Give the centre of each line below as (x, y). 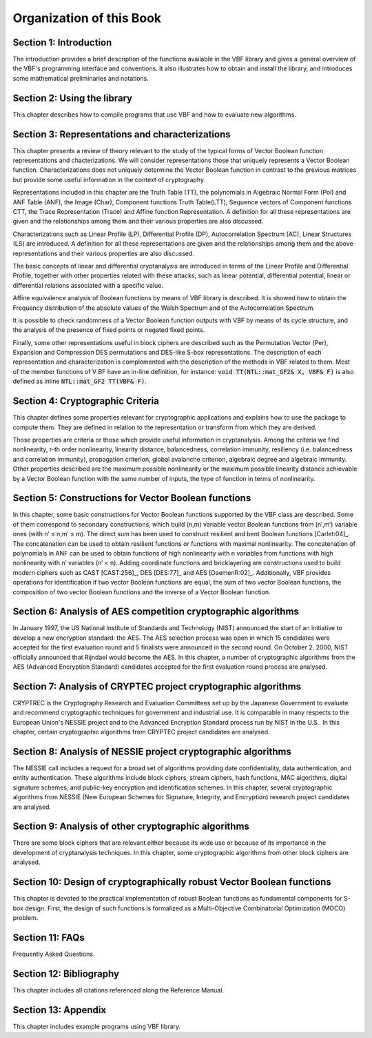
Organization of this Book (87, 18)
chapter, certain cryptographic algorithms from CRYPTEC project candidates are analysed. (141, 732)
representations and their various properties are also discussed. (103, 253)
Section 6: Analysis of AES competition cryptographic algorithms (156, 612)
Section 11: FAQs (49, 938)
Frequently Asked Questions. (54, 954)
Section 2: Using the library (73, 98)
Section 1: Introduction (62, 42)
